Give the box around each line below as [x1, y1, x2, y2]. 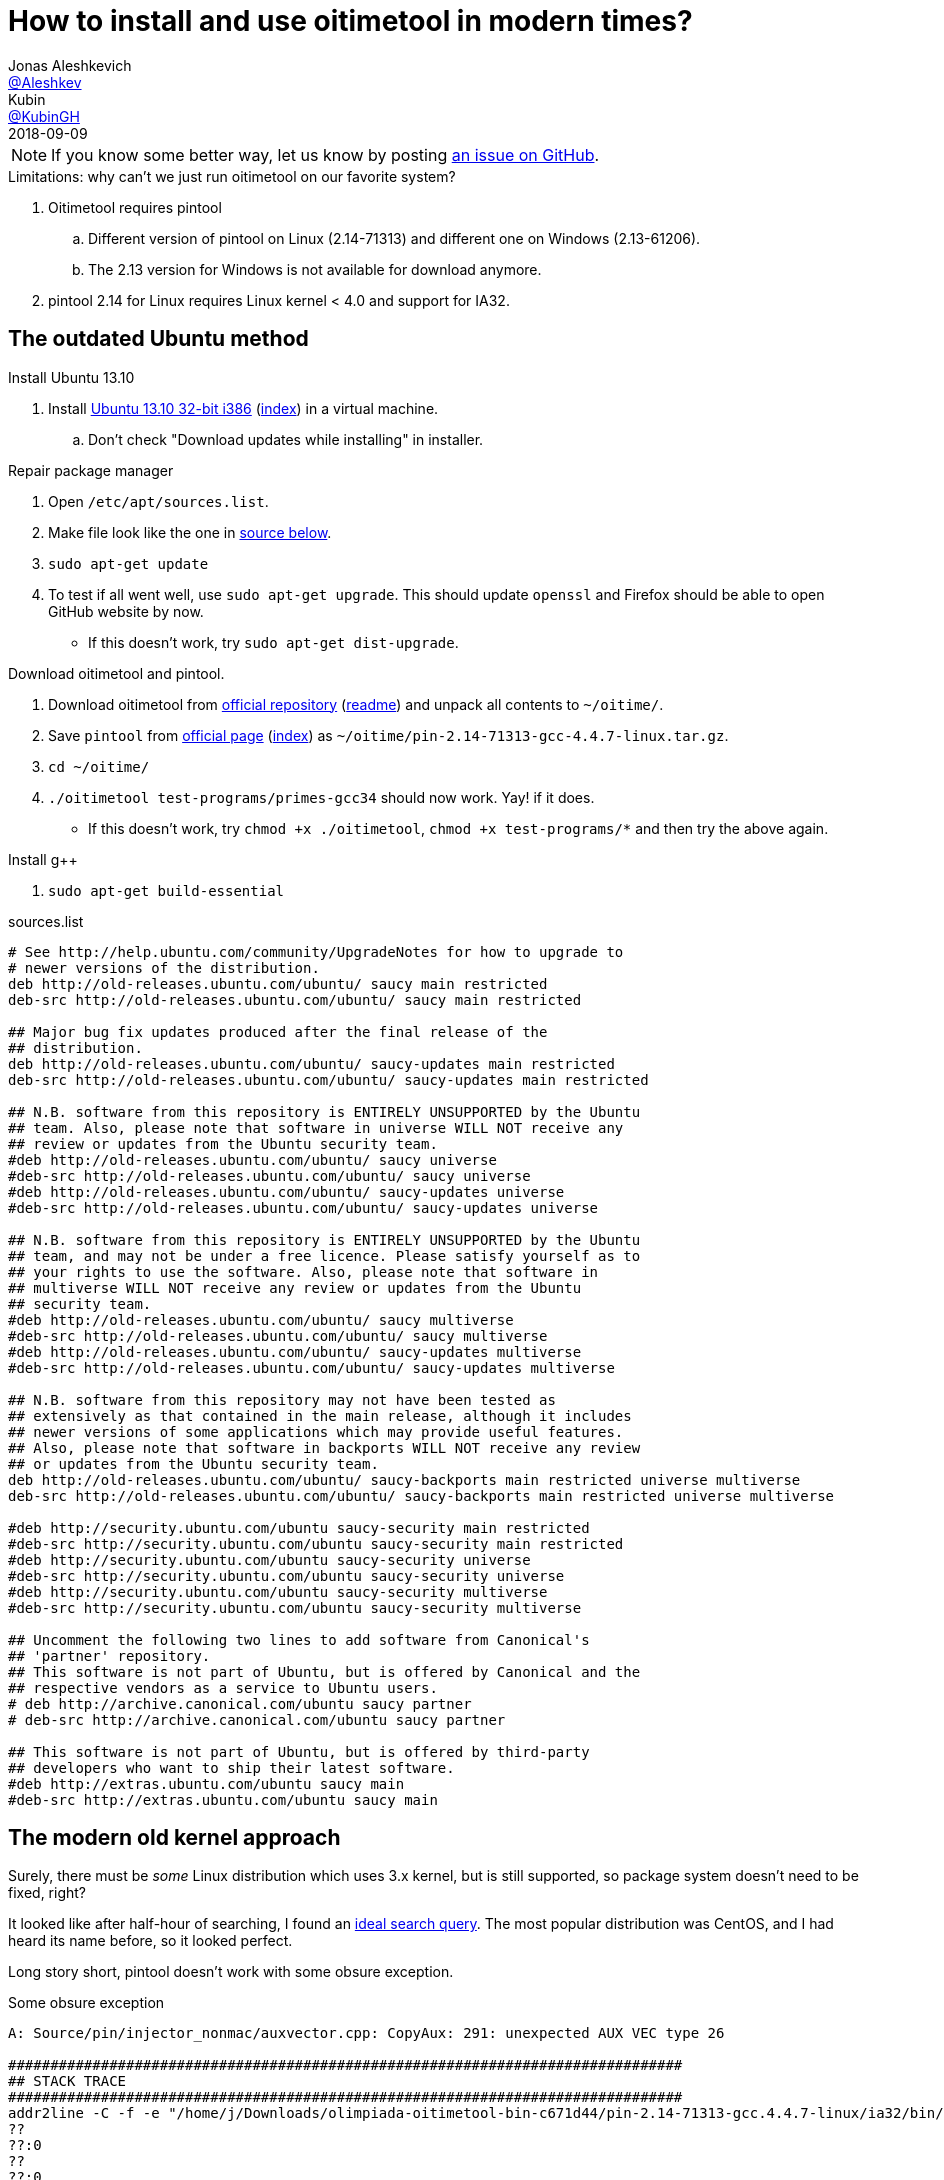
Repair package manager [8, 461, 174, 479]
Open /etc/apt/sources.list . [48, 492, 269, 510]
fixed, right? [8, 1884, 87, 1902]
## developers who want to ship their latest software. [8, 1759, 455, 1776]
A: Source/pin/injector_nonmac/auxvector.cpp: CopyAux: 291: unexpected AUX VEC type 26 [8, 2025, 725, 2042]
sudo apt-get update [48, 555, 209, 572]
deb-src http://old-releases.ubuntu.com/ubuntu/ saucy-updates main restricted [8, 1071, 649, 1088]
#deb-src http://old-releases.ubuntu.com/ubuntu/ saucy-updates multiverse [8, 1359, 615, 1376]
